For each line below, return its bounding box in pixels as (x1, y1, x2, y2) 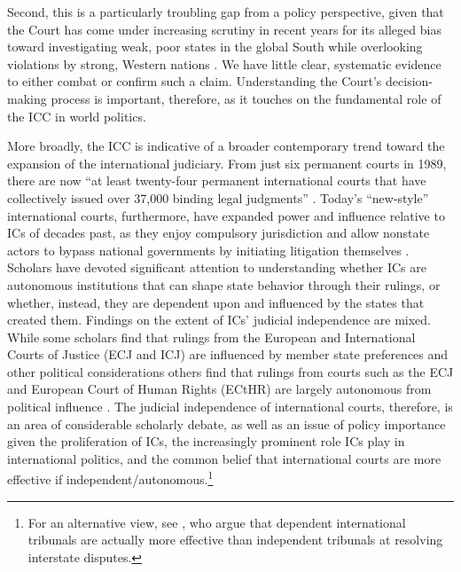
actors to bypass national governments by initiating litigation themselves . (7, 240, 410, 259)
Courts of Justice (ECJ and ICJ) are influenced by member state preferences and (7, 345, 449, 364)
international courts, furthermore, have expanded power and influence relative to (7, 206, 445, 224)
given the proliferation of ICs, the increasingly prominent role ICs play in (7, 432, 405, 451)
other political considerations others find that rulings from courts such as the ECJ (7, 362, 454, 380)
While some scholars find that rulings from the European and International (7, 327, 416, 346)
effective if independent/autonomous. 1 (7, 467, 214, 489)
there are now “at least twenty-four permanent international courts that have (7, 171, 426, 190)
